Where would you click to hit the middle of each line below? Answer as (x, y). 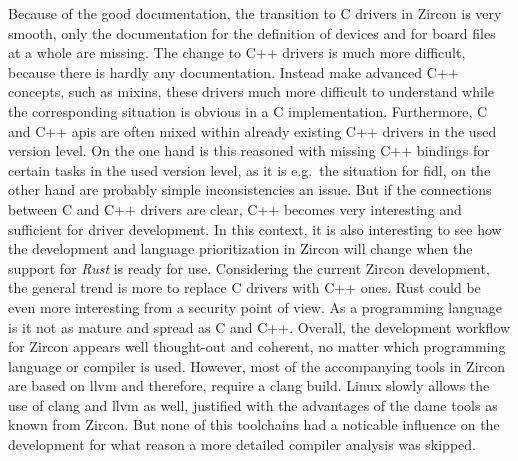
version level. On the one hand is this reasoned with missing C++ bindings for (249, 150)
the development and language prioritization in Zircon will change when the (240, 248)
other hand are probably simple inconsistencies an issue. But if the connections (250, 189)
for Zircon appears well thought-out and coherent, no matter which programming (257, 346)
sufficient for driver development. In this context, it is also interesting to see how (255, 228)
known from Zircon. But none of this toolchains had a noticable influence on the (254, 424)
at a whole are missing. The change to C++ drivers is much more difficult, (237, 52)
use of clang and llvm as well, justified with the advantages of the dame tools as (253, 404)
